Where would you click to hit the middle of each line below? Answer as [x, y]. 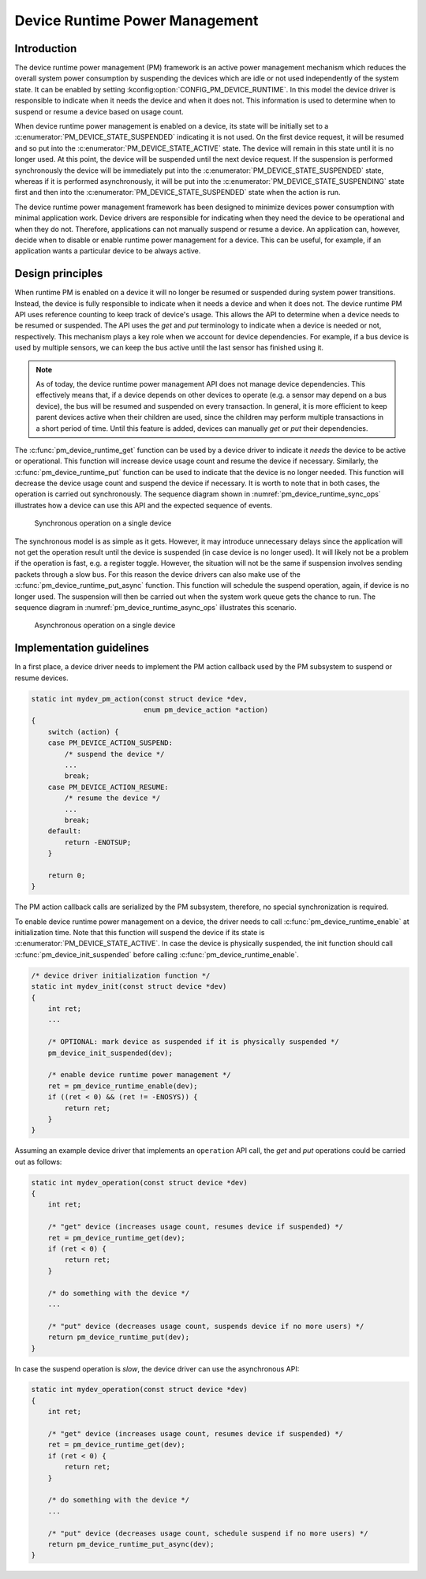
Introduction [46, 49]
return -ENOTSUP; [98, 842]
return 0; [67, 875]
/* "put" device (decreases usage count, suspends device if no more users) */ [206, 1326]
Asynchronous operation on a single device [105, 625]
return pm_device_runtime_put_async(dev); [131, 1544]
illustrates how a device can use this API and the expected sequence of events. [143, 505]
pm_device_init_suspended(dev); [110, 1053]
